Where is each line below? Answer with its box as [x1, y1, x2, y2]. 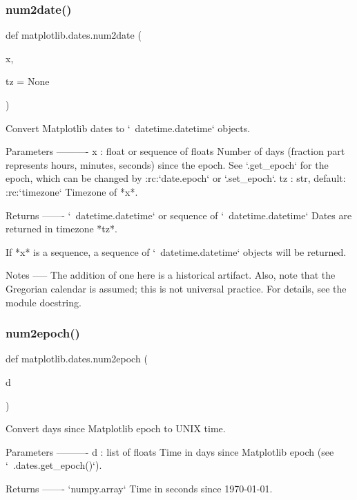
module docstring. [6, 295, 81, 309]
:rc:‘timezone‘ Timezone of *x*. [6, 184, 138, 198]
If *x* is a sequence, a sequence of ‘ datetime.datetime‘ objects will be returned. [6, 244, 347, 259]
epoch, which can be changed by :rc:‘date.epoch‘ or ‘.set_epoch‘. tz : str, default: [6, 171, 346, 185]
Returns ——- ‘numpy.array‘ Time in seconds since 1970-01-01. [6, 481, 273, 495]
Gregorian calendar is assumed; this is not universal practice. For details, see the [6, 281, 347, 295]
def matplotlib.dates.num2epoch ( [6, 351, 148, 366]
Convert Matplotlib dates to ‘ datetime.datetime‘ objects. [6, 120, 251, 135]
